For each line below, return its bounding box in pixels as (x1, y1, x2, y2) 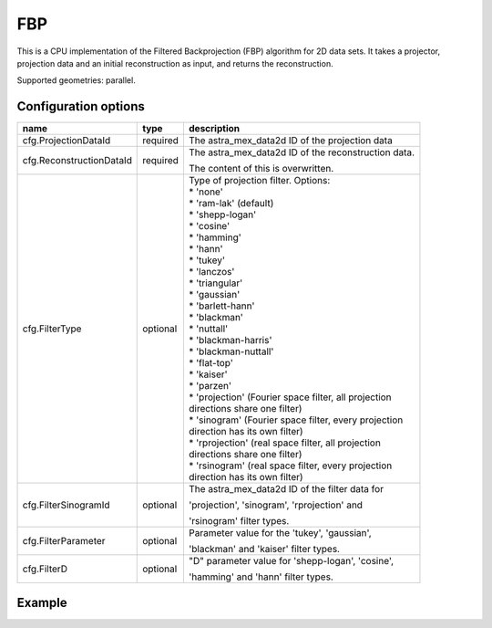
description (188, 122, 241, 135)
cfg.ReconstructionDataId (22, 154, 132, 167)
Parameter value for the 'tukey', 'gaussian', (188, 527, 373, 539)
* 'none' (188, 185, 223, 198)
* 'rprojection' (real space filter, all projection (188, 436, 382, 449)
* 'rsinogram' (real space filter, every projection (188, 459, 393, 472)
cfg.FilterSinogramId (22, 498, 110, 511)
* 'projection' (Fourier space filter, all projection (188, 391, 392, 403)
